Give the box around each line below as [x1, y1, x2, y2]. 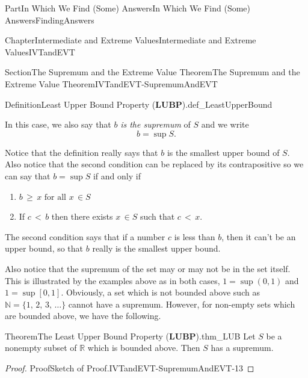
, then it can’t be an [221, 230, 296, 243]
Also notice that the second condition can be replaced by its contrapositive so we [5, 158, 304, 170]
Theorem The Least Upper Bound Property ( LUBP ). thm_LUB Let [5, 329, 256, 342]
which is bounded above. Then [87, 341, 200, 354]
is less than [174, 230, 215, 243]
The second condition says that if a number [5, 230, 165, 243]
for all [44, 193, 67, 202]
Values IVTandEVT [5, 45, 75, 58]
